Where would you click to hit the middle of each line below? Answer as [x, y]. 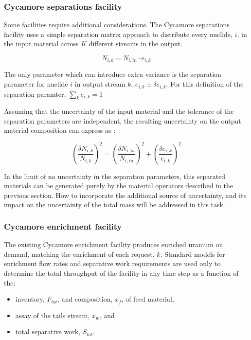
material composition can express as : [60, 130]
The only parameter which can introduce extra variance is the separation [113, 74]
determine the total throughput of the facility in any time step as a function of [121, 273]
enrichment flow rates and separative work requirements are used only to [112, 263]
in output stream [100, 84]
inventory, [30, 299]
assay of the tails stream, [53, 315]
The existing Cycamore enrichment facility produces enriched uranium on [114, 244]
